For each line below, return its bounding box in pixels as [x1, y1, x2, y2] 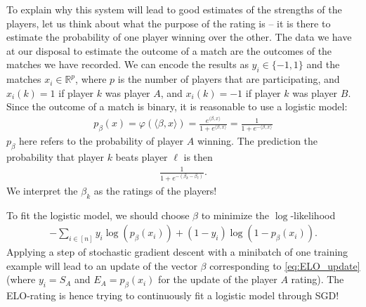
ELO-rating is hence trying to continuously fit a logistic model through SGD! [6, 288, 339, 303]
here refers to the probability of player [19, 133, 184, 148]
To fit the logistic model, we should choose [6, 207, 190, 222]
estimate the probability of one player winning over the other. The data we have [6, 30, 352, 44]
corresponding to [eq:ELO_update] [209, 258, 360, 273]
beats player [115, 150, 168, 164]
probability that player [6, 150, 104, 164]
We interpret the [6, 183, 78, 197]
